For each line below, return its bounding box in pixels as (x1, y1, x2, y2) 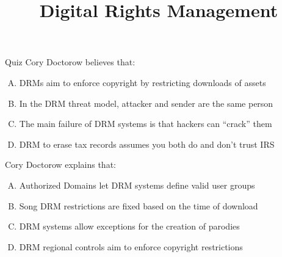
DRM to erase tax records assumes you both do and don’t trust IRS (19, 137, 275, 150)
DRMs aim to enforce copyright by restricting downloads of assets (19, 76, 266, 89)
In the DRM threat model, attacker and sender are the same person (19, 96, 273, 109)
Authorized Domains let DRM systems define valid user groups (19, 178, 255, 191)
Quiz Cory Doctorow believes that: (5, 56, 136, 68)
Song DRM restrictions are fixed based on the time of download (19, 199, 258, 212)
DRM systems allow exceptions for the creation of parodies (19, 220, 240, 233)
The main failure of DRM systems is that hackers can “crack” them (19, 117, 272, 130)
